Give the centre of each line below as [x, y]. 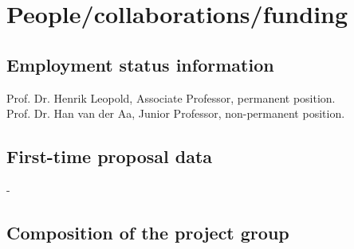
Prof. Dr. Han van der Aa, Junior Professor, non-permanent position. [176, 113]
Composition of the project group [148, 232]
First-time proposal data [110, 156]
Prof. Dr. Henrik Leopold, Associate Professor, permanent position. [171, 97]
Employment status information [140, 64]
